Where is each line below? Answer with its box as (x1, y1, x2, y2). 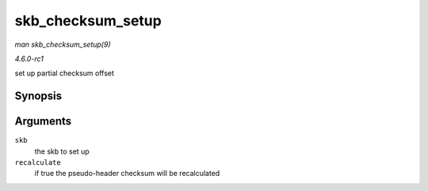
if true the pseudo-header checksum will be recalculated (34, 169, 220, 178)
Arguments (14, 115, 72, 128)
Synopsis (14, 90, 63, 103)
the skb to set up (34, 147, 90, 156)
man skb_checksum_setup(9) (14, 40, 111, 49)
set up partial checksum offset (14, 68, 115, 78)
